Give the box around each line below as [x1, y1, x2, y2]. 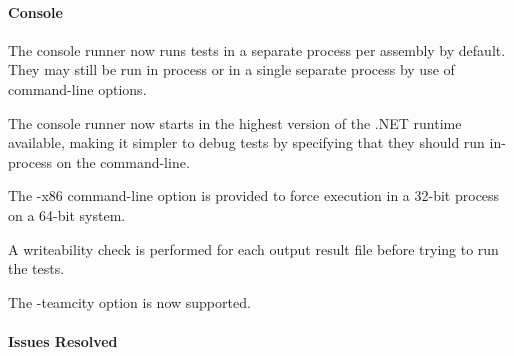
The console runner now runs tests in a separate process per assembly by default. [8, 39, 506, 60]
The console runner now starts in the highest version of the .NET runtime [8, 112, 462, 133]
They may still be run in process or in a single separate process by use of [8, 59, 455, 80]
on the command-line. [56, 151, 190, 172]
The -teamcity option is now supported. [8, 291, 251, 312]
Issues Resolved [8, 330, 118, 351]
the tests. [8, 258, 65, 279]
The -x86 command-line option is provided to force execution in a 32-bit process [8, 185, 500, 206]
